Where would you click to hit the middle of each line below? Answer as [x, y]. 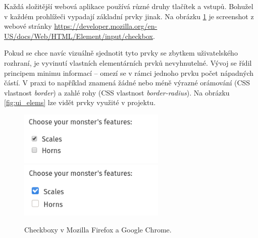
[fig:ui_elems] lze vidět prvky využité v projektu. [80, 102]
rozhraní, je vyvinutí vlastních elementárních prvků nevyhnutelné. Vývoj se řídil [128, 62]
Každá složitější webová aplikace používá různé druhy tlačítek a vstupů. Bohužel [129, 6]
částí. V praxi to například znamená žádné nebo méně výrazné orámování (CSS [127, 83]
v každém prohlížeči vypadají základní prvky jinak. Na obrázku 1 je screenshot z [129, 16]
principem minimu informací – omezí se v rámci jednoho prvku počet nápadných [129, 73]
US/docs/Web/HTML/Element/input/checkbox [79, 36]
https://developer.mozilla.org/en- [106, 26]
